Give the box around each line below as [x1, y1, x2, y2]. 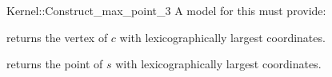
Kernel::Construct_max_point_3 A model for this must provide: [6, 2, 326, 18]
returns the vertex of [6, 29, 108, 45]
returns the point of [6, 56, 103, 72]
